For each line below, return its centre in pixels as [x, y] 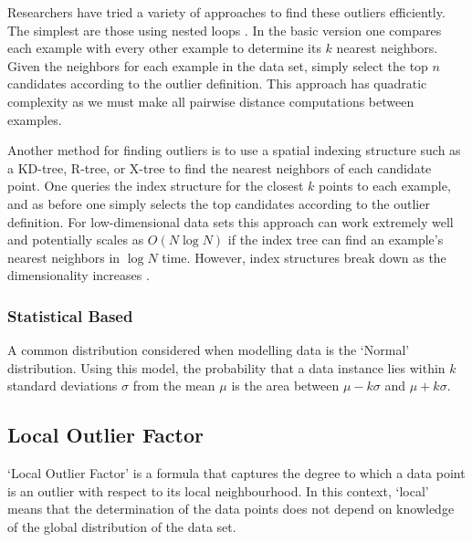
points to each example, [385, 186]
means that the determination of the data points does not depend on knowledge [231, 509]
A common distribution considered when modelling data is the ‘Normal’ [209, 350]
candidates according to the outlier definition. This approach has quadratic [217, 83]
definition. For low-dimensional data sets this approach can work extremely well [231, 221]
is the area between [285, 386]
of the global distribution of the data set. [122, 526]
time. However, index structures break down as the [304, 257]
